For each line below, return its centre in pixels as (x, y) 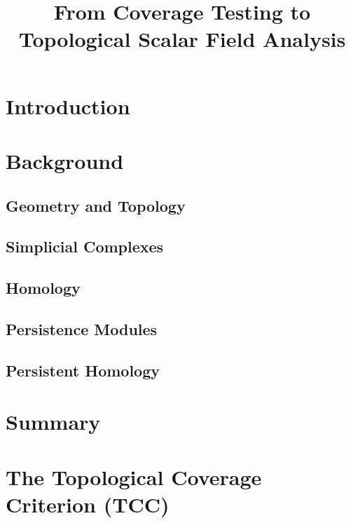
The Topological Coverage (134, 476)
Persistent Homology (83, 370)
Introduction (68, 106)
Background (65, 160)
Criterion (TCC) (88, 504)
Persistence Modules (82, 328)
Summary (53, 422)
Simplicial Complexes (85, 246)
